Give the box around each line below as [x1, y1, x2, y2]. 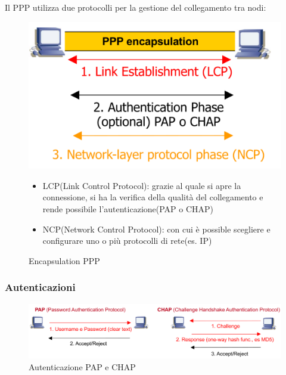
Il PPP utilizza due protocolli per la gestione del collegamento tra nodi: [5, 1, 266, 13]
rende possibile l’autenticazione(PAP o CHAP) [42, 202, 214, 215]
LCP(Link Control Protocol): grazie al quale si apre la [42, 179, 241, 191]
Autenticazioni [5, 280, 76, 295]
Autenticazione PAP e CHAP [29, 360, 136, 373]
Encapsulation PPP [29, 254, 100, 266]
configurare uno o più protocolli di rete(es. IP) [42, 234, 212, 247]
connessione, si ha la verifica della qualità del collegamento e [42, 191, 263, 203]
